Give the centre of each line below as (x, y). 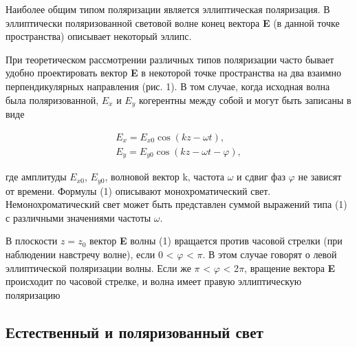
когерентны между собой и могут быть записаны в (245, 99)
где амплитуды (36, 177)
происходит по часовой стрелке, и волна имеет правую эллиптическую (154, 281)
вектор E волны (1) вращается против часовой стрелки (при (216, 241)
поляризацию (33, 294)
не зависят (320, 177)
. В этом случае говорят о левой (270, 254)
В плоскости (32, 241)
